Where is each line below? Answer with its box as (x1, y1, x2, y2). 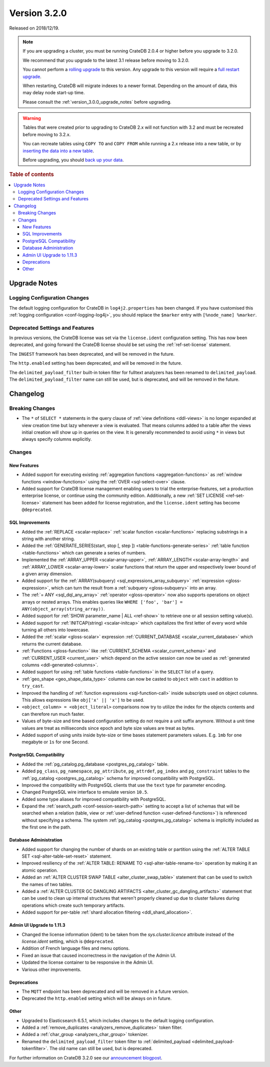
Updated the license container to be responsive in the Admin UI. (21, 959, 154, 965)
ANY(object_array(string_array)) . (21, 606, 105, 612)
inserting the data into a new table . (22, 148, 94, 154)
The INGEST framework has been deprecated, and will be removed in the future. (9, 351, 175, 357)
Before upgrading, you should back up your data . (22, 157, 124, 163)
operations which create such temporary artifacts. (21, 902, 125, 908)
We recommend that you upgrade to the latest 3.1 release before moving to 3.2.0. (22, 57, 189, 63)
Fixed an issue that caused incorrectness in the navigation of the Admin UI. (21, 952, 176, 958)
